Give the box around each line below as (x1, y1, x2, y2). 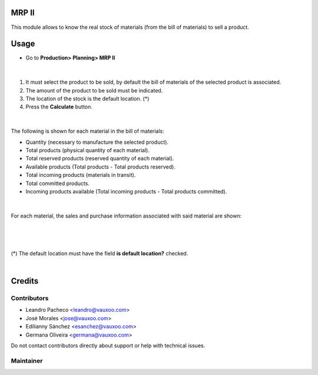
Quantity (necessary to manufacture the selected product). (25, 139, 169, 146)
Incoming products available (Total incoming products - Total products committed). (25, 187, 227, 195)
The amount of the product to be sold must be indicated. (25, 87, 163, 94)
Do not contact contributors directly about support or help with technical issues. (11, 342, 206, 349)
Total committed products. (25, 180, 90, 187)
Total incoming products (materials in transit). (25, 172, 136, 179)
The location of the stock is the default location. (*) (25, 95, 150, 102)
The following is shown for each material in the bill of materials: (11, 127, 164, 135)
